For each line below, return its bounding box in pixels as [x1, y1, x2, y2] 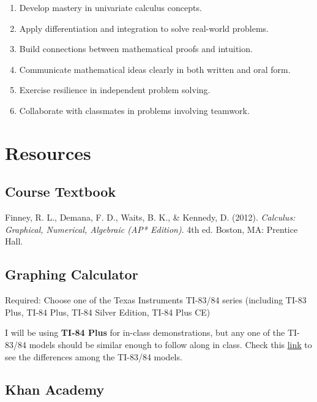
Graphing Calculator [5, 265, 138, 284]
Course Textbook [5, 182, 116, 201]
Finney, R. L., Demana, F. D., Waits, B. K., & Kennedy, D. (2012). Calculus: [5, 211, 296, 224]
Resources [5, 140, 91, 165]
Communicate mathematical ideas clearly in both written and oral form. [19, 63, 291, 75]
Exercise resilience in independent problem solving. [19, 83, 211, 96]
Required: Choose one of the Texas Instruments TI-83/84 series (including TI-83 [5, 294, 307, 306]
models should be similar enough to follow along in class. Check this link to [29, 338, 312, 351]
